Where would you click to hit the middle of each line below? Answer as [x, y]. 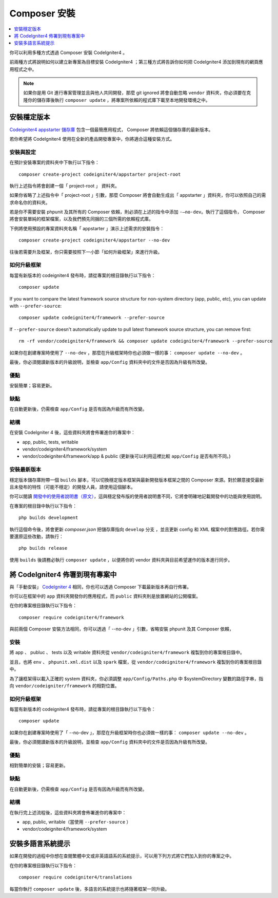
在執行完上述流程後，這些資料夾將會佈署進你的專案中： [68, 812]
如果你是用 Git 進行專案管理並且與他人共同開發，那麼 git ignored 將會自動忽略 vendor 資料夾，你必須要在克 [137, 93]
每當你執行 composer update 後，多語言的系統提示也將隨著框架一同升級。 [90, 889]
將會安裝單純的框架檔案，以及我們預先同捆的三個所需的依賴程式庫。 [81, 219]
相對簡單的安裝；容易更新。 [39, 765]
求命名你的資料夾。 [30, 202]
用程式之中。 [23, 69]
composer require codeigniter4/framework [71, 617]
